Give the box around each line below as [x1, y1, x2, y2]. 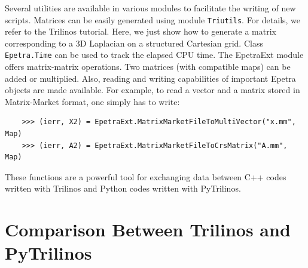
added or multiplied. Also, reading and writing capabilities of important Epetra [5, 72, 296, 84]
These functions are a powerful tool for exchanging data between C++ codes [5, 170, 286, 183]
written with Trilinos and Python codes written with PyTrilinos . [5, 182, 241, 195]
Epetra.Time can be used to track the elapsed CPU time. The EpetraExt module [5, 48, 304, 61]
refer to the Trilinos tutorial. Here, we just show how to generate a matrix [5, 25, 276, 38]
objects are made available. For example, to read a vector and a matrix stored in [5, 84, 300, 96]
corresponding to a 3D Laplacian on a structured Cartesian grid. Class [5, 36, 263, 49]
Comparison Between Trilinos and [5, 217, 291, 242]
